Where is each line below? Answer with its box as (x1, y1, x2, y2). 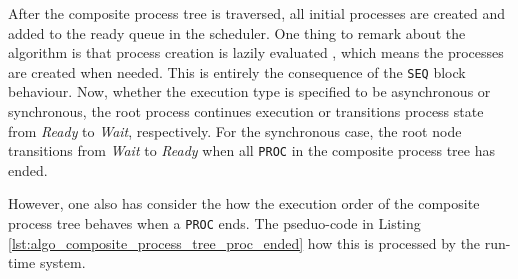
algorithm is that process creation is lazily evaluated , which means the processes (8, 42, 504, 63)
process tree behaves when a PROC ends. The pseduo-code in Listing (8, 213, 421, 234)
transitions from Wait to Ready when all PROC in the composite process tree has (8, 140, 495, 161)
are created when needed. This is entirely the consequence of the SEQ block (8, 61, 466, 82)
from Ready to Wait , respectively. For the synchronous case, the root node (8, 120, 462, 141)
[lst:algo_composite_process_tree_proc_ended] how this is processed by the (8, 232, 481, 253)
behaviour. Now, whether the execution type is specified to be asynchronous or (8, 81, 491, 102)
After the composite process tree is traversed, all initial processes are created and (8, 3, 506, 23)
